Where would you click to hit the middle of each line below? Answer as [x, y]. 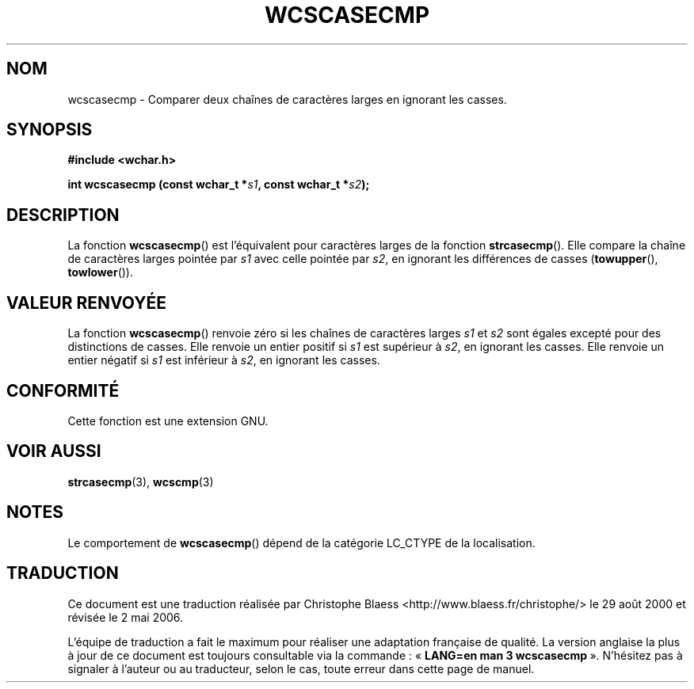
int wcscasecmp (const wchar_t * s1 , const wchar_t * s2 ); [219, 185]
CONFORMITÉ [63, 390]
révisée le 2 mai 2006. [126, 617]
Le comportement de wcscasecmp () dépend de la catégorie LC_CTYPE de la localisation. [301, 542]
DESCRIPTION [63, 215]
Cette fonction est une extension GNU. [168, 421]
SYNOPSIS [50, 130]
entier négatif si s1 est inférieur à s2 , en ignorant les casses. [224, 360]
